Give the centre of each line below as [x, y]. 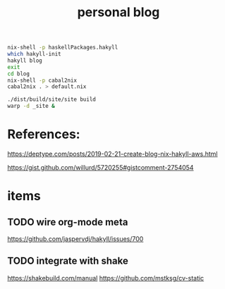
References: [44, 134]
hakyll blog [25, 61]
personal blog [118, 12]
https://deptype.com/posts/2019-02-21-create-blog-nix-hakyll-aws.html [112, 154]
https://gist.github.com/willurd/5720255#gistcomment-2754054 [101, 167]
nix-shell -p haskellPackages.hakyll [63, 48]
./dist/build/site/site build [52, 99]
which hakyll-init [34, 54]
